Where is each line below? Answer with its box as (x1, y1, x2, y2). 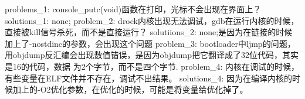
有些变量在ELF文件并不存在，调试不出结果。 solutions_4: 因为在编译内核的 (5, 71, 292, 84)
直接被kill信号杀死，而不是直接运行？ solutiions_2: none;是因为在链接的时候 (5, 26, 293, 38)
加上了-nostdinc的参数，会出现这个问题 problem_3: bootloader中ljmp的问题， (5, 37, 296, 49)
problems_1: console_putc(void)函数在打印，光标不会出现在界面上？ (5, 3, 262, 15)
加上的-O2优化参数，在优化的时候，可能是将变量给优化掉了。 (12, 83, 248, 95)
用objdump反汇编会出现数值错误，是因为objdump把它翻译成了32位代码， (5, 49, 282, 61)
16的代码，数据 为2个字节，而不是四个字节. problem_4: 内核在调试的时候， (12, 60, 300, 72)
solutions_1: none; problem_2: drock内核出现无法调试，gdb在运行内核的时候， (5, 14, 299, 26)
